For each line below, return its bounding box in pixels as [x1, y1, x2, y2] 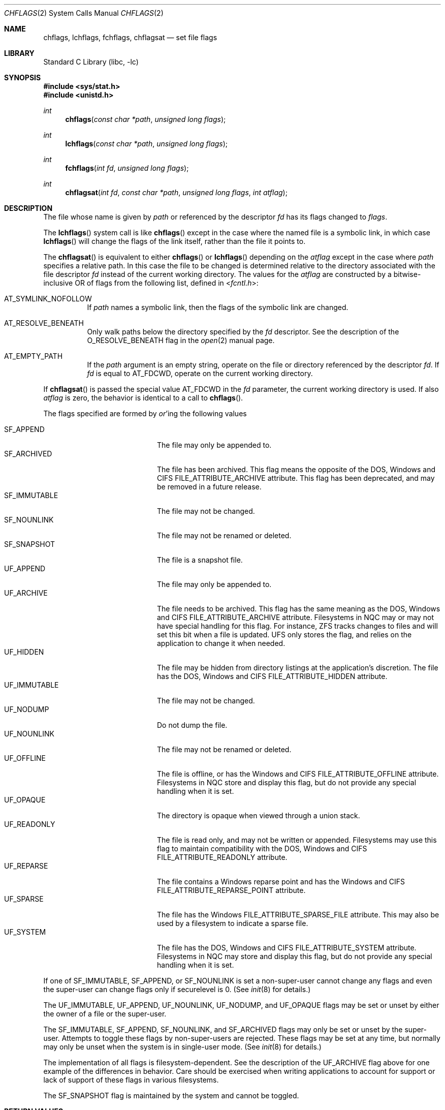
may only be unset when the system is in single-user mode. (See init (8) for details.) [43, 1042, 322, 1051]
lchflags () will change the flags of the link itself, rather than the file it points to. [43, 237, 306, 245]
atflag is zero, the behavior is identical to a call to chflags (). [43, 393, 243, 402]
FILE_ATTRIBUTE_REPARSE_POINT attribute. [157, 886, 306, 895]
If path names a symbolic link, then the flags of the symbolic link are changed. [87, 303, 348, 312]
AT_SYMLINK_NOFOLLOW [4, 294, 92, 303]
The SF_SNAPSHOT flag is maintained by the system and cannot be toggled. [43, 1091, 299, 1100]
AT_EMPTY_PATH [4, 352, 63, 360]
